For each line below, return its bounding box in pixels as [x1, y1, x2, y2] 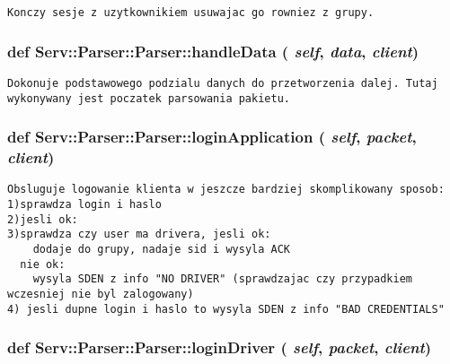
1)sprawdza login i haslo [7, 197, 162, 211]
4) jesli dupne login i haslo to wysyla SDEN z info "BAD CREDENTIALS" [7, 302, 445, 316]
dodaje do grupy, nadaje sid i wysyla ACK [32, 242, 290, 256]
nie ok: [20, 257, 66, 271]
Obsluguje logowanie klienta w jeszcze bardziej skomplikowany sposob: [7, 183, 445, 196]
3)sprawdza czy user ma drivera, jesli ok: [7, 228, 271, 241]
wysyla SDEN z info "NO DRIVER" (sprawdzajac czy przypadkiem [32, 273, 413, 286]
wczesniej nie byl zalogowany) [7, 287, 194, 300]
